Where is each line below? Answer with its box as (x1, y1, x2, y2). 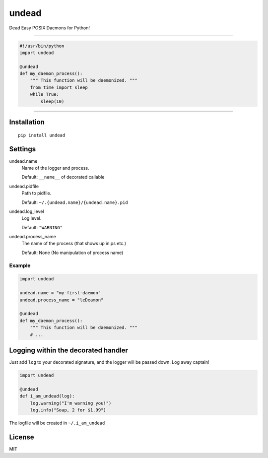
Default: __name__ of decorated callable (21, 174, 105, 180)
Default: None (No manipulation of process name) (21, 250, 124, 256)
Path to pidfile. (21, 190, 52, 196)
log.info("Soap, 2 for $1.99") (30, 407, 106, 413)
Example (9, 262, 31, 269)
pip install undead (18, 132, 66, 138)
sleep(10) (40, 98, 65, 104)
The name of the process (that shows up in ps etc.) (21, 241, 127, 247)
